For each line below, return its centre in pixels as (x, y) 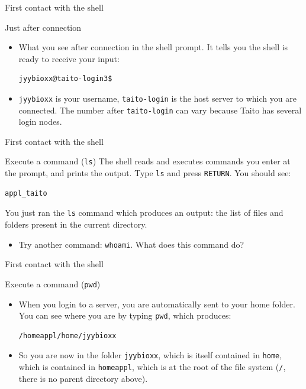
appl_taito (26, 193)
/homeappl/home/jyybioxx (67, 335)
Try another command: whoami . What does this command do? (131, 244)
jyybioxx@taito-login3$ (65, 79)
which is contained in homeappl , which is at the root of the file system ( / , (152, 367)
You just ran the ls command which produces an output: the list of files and (144, 213)
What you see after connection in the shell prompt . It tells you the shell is (153, 47)
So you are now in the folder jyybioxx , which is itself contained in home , (150, 355)
